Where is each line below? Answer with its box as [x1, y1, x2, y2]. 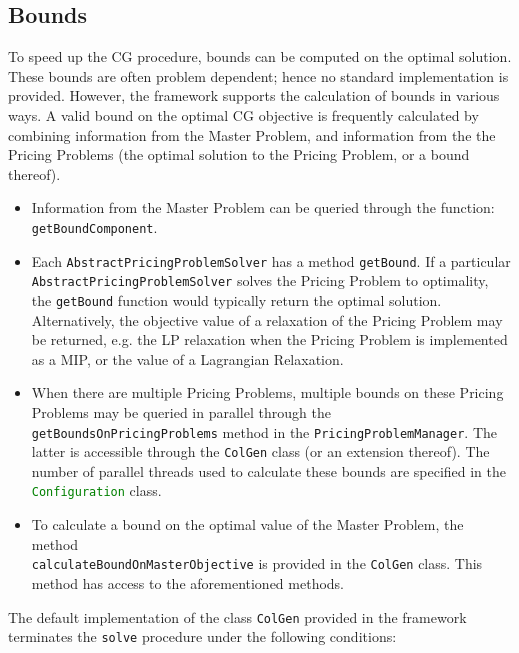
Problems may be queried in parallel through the [31, 401, 331, 422]
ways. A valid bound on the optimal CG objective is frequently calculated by [8, 104, 479, 125]
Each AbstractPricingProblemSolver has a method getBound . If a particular [31, 250, 511, 271]
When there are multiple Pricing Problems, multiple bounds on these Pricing [31, 382, 504, 403]
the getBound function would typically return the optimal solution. [31, 289, 442, 310]
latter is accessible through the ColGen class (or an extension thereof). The [31, 441, 490, 462]
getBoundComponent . [31, 216, 158, 237]
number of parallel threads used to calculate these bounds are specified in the [31, 460, 507, 481]
